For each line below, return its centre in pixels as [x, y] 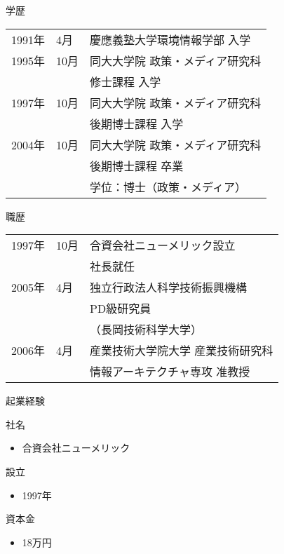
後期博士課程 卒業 [137, 165]
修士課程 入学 [126, 81]
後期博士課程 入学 [137, 123]
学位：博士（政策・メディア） [168, 187]
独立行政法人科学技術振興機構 [169, 288]
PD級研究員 [121, 309]
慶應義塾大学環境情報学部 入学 [170, 39]
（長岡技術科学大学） [146, 330]
